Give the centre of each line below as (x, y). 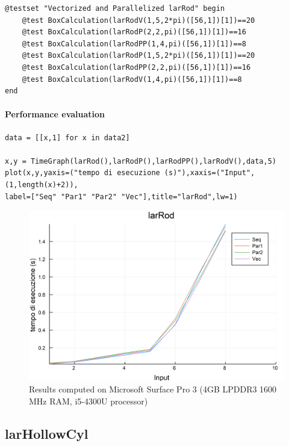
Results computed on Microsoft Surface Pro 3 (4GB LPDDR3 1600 (153, 389)
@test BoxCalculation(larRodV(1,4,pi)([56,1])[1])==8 (132, 79)
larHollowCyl (47, 433)
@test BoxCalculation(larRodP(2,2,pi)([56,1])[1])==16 (134, 32)
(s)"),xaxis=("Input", (210, 173)
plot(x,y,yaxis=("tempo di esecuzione (82, 173)
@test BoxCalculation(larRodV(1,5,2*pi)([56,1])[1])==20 (138, 20)
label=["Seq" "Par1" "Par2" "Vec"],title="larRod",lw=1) (121, 197)
